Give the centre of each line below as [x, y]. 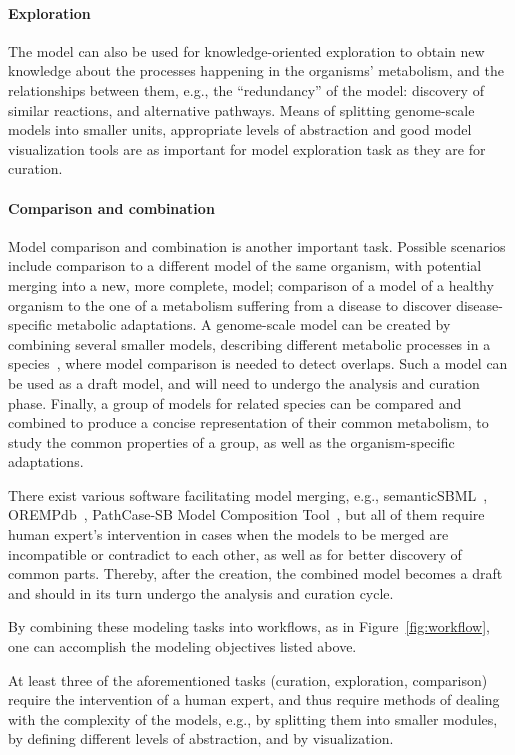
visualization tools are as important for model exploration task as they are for [247, 148]
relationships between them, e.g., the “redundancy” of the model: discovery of [246, 89]
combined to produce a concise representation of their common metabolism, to [248, 422]
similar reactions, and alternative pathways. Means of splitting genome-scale [241, 109]
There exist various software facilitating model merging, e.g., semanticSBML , [248, 494]
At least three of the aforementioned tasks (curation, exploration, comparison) [248, 679]
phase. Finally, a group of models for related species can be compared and [235, 402]
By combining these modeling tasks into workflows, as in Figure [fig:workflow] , [249, 626]
